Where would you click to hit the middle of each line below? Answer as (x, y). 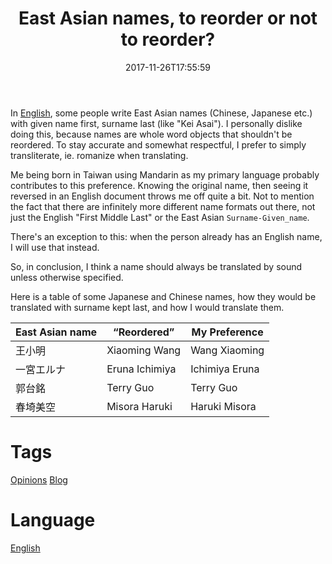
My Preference (227, 332)
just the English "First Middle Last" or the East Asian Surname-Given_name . (160, 217)
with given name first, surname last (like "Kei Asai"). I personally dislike (156, 123)
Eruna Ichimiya (141, 369)
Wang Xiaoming (227, 350)
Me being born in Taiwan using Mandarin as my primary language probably (165, 174)
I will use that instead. (55, 247)
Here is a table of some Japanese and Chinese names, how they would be (163, 296)
